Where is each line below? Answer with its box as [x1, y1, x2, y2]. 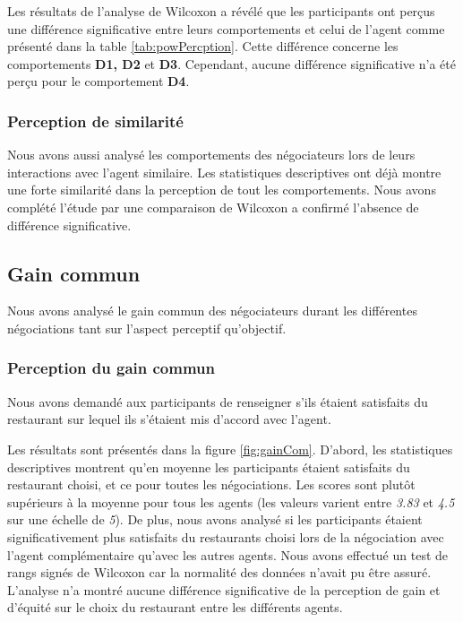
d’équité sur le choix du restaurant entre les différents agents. [7, 598, 343, 617]
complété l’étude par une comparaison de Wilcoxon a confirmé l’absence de [7, 197, 419, 216]
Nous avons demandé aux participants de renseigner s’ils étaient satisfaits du [7, 392, 428, 410]
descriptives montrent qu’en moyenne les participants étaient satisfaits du [7, 457, 410, 476]
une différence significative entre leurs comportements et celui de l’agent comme [7, 19, 445, 38]
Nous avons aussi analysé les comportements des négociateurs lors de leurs [7, 145, 416, 164]
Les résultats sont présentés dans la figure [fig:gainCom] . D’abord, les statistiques [7, 439, 453, 458]
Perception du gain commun [7, 357, 215, 379]
